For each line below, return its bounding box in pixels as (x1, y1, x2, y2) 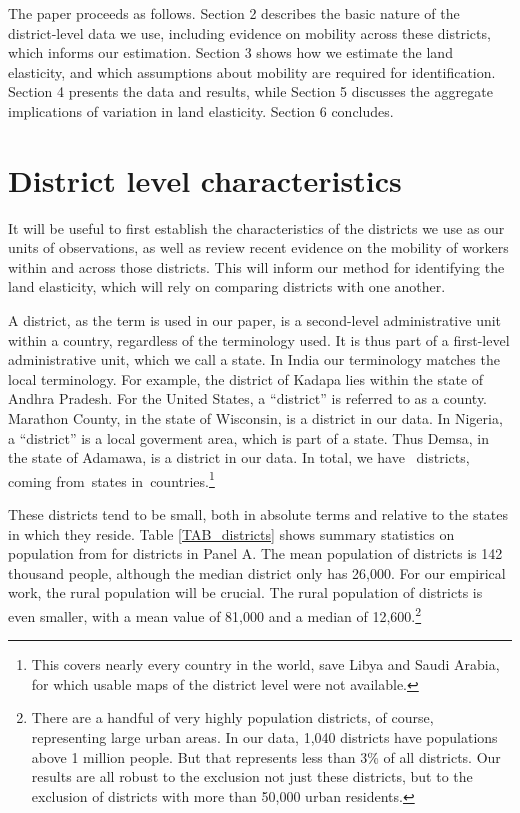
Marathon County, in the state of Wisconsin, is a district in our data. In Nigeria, (8, 408, 503, 429)
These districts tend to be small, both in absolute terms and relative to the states (8, 504, 509, 525)
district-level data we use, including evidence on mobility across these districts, (8, 22, 491, 43)
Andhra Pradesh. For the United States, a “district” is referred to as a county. (8, 388, 488, 409)
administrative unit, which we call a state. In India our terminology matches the (8, 349, 500, 370)
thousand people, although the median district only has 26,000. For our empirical (8, 562, 506, 583)
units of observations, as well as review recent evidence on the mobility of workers (8, 237, 509, 258)
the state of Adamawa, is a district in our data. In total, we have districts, (8, 447, 470, 468)
